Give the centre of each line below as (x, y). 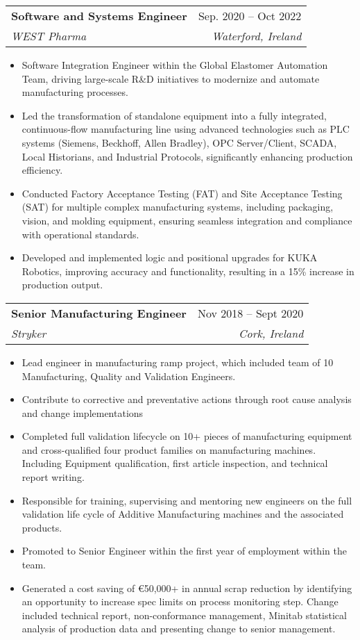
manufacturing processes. (75, 92)
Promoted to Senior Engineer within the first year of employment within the (184, 551)
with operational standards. (80, 234)
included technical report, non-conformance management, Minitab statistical (184, 615)
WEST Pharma (49, 36)
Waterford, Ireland (257, 36)
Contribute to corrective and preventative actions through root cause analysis (187, 399)
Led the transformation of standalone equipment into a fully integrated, (174, 115)
